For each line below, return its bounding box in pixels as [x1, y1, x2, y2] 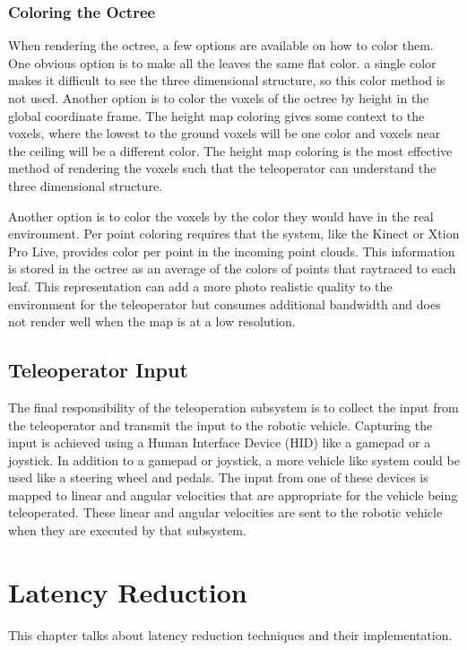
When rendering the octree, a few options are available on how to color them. [8, 36, 434, 55]
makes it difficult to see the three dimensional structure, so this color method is [8, 71, 445, 90]
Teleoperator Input [8, 356, 188, 384]
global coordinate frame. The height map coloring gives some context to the [8, 106, 425, 125]
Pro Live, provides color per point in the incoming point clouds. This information [8, 241, 455, 260]
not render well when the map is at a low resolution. [8, 312, 296, 331]
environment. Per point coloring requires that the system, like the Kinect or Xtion [8, 224, 460, 243]
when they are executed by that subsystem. [8, 521, 246, 540]
